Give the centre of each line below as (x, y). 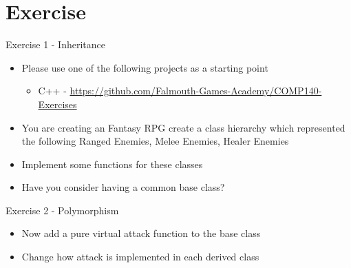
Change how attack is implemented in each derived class (140, 257)
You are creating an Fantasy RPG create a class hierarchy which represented (183, 127)
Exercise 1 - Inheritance (55, 44)
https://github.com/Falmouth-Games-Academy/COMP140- (196, 91)
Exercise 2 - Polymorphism (62, 210)
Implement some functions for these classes (112, 164)
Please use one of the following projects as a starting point (145, 67)
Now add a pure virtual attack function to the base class (141, 233)
